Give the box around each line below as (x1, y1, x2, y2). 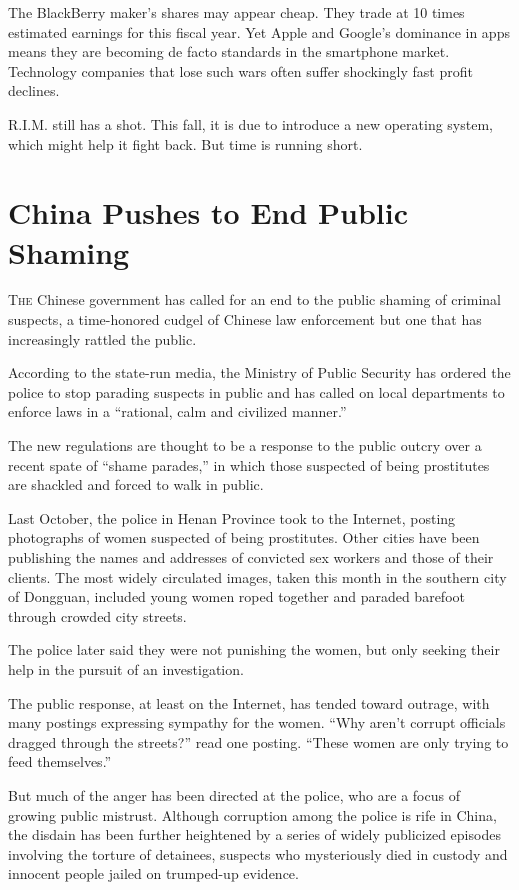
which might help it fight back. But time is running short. (8, 133, 363, 154)
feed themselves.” (8, 751, 112, 772)
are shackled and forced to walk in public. (8, 474, 264, 495)
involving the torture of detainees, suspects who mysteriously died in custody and (8, 843, 508, 864)
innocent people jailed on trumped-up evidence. (8, 863, 299, 884)
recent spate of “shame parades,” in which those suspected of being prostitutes (8, 454, 490, 475)
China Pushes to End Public (8, 192, 409, 233)
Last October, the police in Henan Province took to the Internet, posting (8, 507, 456, 528)
